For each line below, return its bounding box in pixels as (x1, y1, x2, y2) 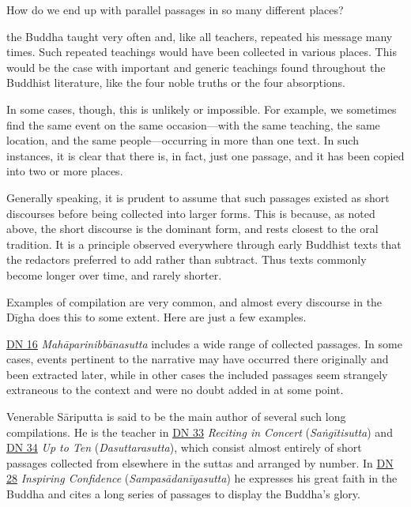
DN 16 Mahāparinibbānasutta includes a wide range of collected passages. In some (6, 335, 402, 351)
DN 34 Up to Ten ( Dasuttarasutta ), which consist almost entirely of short (6, 439, 362, 456)
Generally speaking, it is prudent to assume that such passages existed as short (6, 189, 390, 205)
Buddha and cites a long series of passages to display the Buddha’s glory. (6, 486, 360, 502)
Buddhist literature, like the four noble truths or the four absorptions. (6, 74, 346, 91)
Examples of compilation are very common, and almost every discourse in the (6, 293, 383, 310)
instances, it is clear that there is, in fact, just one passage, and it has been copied (6, 147, 405, 163)
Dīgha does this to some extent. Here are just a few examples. (6, 309, 307, 325)
